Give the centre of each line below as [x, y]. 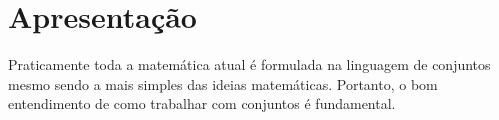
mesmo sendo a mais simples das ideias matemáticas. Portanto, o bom [223, 83]
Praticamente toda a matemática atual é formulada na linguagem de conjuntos [249, 64]
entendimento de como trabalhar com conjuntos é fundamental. [202, 103]
